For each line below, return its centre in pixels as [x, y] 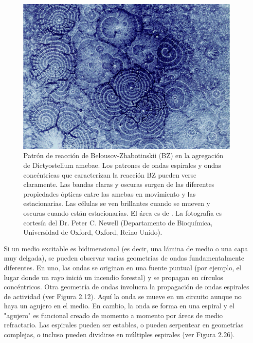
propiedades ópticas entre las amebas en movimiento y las [109, 193]
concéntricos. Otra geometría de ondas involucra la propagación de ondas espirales [126, 287]
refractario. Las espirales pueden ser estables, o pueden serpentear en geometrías [124, 325]
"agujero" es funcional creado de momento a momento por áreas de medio [113, 315]
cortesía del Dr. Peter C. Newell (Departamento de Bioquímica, [118, 222]
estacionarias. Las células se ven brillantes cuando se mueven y [117, 203]
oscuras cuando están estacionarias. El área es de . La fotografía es [123, 212]
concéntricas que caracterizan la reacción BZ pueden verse [110, 174]
